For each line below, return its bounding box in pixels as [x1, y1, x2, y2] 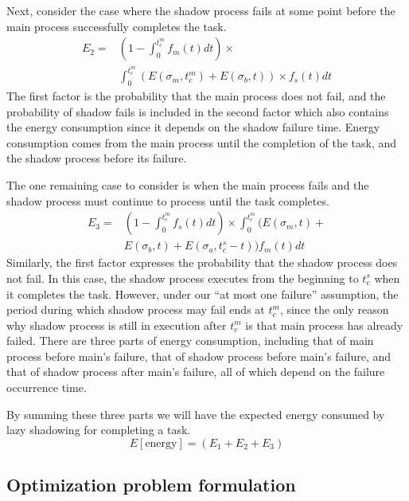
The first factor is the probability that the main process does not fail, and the [6, 88, 386, 104]
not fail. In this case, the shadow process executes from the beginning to [6, 269, 359, 286]
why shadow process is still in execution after [6, 316, 227, 333]
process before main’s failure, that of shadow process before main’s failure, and [6, 347, 391, 364]
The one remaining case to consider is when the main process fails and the [6, 177, 369, 194]
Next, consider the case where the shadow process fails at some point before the [6, 2, 395, 18]
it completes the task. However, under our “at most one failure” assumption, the [6, 285, 399, 302]
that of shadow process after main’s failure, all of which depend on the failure [6, 363, 385, 380]
